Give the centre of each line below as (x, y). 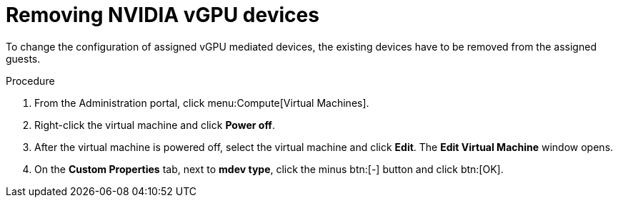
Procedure (30, 80)
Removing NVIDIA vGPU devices (163, 15)
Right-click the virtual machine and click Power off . (155, 125)
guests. (23, 58)
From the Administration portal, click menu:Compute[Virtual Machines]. (202, 103)
